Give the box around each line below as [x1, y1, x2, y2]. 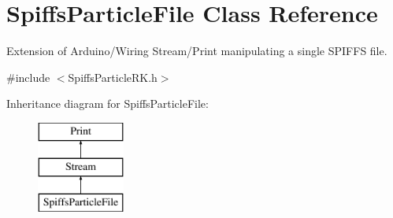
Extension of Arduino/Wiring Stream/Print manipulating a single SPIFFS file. [6, 42, 387, 59]
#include [6, 68, 50, 85]
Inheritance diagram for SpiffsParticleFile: [6, 95, 209, 112]
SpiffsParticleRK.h [68, 68, 158, 85]
